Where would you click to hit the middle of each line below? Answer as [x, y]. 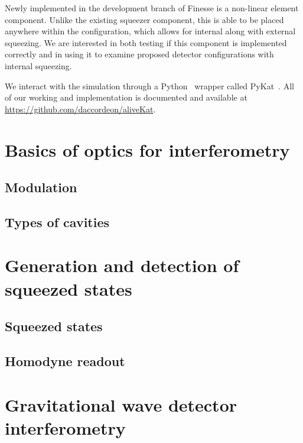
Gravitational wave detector [121, 404]
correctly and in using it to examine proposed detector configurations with [139, 54]
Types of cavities [57, 221]
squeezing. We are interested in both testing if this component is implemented [146, 42]
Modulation [41, 187]
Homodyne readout [65, 361]
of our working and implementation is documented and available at [126, 97]
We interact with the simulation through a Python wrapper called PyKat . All [149, 85]
